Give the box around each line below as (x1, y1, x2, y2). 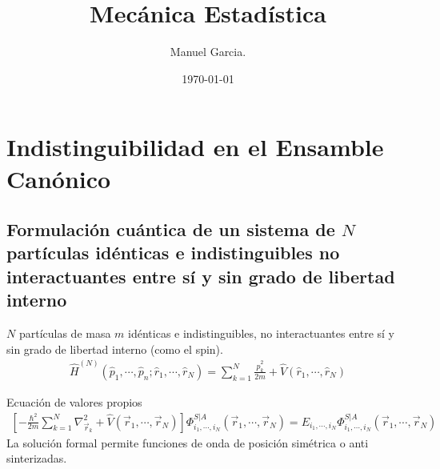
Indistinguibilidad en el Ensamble (6, 130, 384, 163)
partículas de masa (18, 325, 111, 342)
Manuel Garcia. (170, 43, 246, 60)
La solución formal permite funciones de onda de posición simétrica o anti (6, 434, 369, 451)
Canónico (6, 162, 111, 194)
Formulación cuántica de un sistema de (6, 217, 335, 242)
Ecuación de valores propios (6, 393, 142, 410)
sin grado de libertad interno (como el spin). (6, 340, 223, 357)
